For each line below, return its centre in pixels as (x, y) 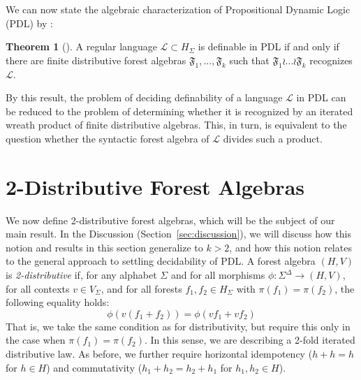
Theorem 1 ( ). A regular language (81, 46)
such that (249, 60)
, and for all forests (141, 288)
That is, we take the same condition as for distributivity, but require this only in (178, 326)
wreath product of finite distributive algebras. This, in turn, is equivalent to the (176, 125)
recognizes (331, 60)
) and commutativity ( (94, 367)
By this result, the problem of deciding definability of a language (144, 97)
